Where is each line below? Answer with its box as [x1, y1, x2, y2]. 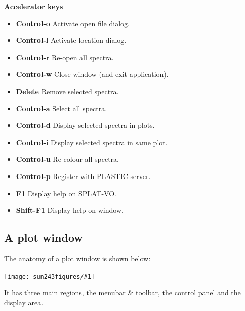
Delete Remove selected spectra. [16, 85, 119, 96]
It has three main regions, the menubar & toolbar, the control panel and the [4, 287, 241, 298]
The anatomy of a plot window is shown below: [4, 253, 151, 263]
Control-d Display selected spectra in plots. [16, 120, 155, 130]
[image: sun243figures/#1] [4, 273, 95, 280]
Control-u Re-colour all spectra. [16, 154, 119, 164]
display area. [4, 297, 44, 307]
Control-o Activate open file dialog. [16, 18, 130, 28]
